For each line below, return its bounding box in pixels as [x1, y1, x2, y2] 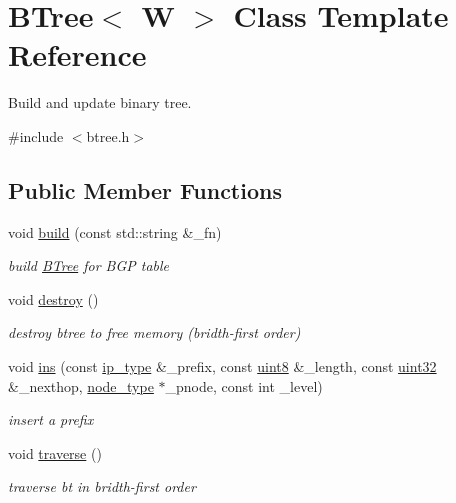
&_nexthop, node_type [8, 375, 154, 396]
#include [8, 125, 64, 146]
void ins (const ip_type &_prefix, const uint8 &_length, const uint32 [8, 356, 437, 377]
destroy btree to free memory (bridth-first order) [8, 322, 301, 343]
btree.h [86, 125, 130, 146]
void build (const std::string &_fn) [8, 221, 222, 242]
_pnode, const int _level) [165, 375, 323, 396]
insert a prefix [8, 409, 94, 430]
